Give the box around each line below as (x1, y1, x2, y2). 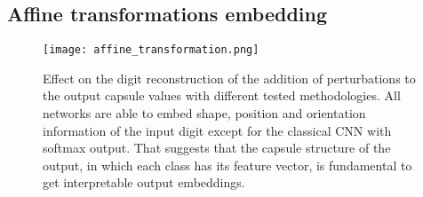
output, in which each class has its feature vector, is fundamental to (43, 155, 412, 174)
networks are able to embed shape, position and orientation (43, 104, 366, 122)
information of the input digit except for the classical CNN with (43, 121, 392, 139)
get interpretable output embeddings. (43, 173, 245, 192)
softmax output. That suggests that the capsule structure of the (43, 138, 391, 157)
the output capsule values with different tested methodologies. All (43, 86, 401, 105)
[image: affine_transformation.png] (43, 43, 259, 57)
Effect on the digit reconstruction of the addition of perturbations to (43, 68, 416, 87)
